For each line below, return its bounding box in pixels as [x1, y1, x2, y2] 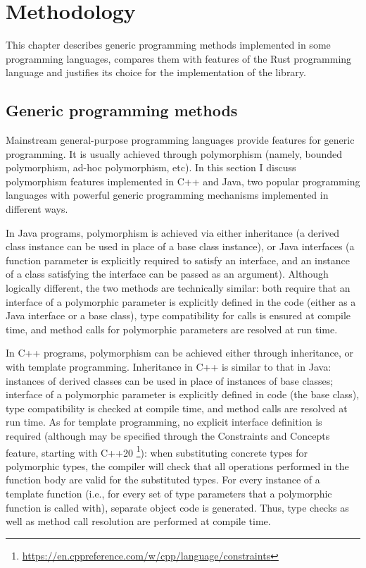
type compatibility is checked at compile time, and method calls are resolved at [6, 400, 348, 415]
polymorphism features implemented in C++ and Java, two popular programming [6, 173, 360, 188]
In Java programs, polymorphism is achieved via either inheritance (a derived [6, 225, 339, 240]
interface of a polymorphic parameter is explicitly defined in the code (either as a [6, 294, 356, 309]
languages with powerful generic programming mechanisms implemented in [6, 187, 329, 202]
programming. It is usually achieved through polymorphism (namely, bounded [6, 146, 343, 161]
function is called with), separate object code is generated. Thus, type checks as [6, 500, 349, 514]
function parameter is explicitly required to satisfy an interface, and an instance [6, 252, 350, 267]
